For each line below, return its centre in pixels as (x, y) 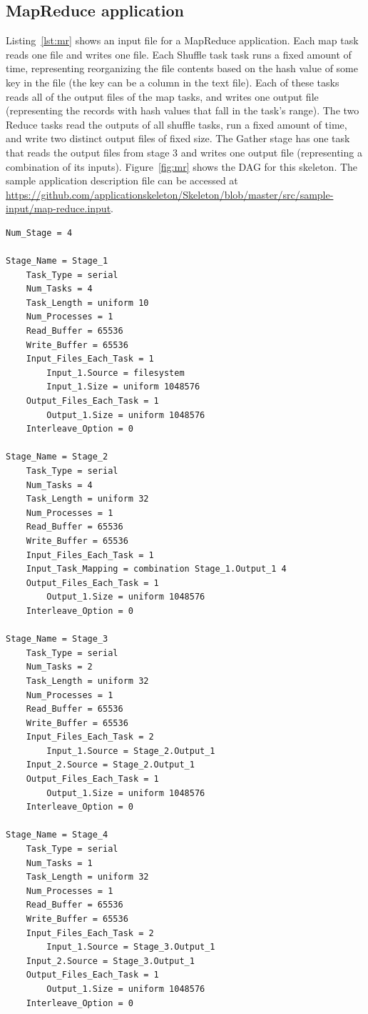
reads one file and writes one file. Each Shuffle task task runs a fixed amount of (179, 54)
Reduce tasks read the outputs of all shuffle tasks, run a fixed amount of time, (177, 124)
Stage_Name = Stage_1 (57, 261)
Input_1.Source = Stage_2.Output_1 (131, 751)
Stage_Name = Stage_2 (57, 457)
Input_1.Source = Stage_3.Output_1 (131, 947)
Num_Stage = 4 (39, 233)
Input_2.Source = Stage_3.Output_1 (110, 961)
